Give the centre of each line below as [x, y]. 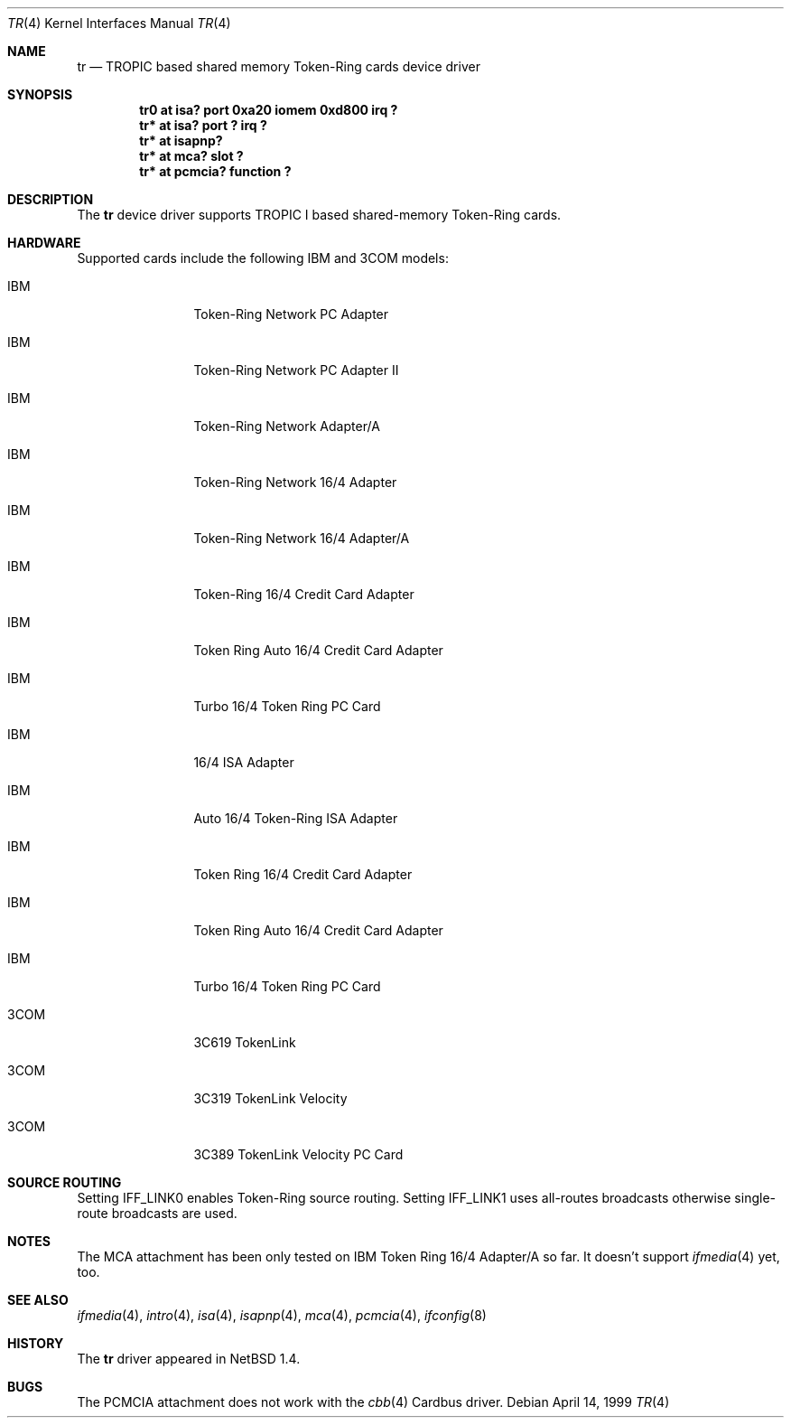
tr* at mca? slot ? [191, 156]
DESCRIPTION [51, 199]
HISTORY [36, 1343]
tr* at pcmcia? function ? [215, 171]
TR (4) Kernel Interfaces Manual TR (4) [119, 23]
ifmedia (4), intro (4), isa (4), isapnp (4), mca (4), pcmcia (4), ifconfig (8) [282, 1315]
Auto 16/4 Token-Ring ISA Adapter [296, 818]
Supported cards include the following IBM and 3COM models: [263, 258]
